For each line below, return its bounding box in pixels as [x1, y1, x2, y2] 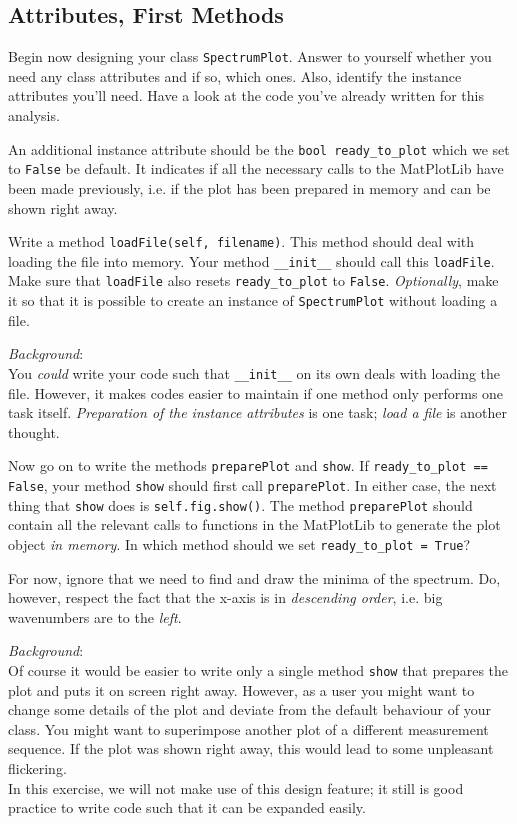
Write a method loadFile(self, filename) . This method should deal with [8, 231, 475, 252]
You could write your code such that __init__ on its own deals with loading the [8, 362, 501, 383]
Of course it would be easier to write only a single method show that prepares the [8, 659, 509, 680]
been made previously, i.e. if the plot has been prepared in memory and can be [8, 177, 491, 198]
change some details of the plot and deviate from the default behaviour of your [8, 699, 491, 720]
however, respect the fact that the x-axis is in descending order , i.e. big [8, 587, 443, 608]
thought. [8, 421, 60, 442]
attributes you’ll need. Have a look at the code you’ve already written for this [8, 85, 484, 106]
